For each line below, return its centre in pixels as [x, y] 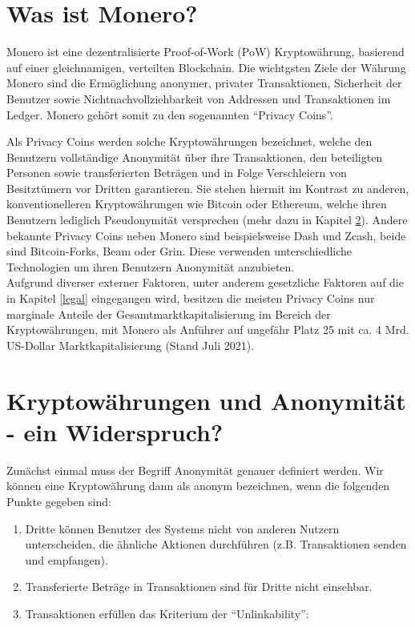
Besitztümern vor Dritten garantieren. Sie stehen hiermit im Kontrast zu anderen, [208, 188]
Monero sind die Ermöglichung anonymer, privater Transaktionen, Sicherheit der [204, 83]
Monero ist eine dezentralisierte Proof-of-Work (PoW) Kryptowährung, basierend [205, 52]
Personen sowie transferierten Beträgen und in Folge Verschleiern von [177, 173]
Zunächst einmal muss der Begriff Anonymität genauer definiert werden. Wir [195, 470]
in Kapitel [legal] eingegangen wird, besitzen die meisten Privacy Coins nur [191, 298]
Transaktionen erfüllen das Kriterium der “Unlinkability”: [167, 613]
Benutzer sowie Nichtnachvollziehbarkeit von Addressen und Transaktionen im [199, 98]
